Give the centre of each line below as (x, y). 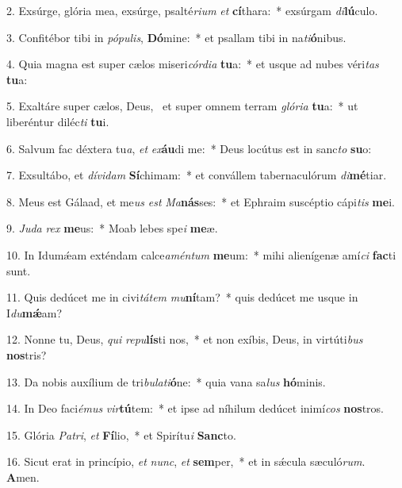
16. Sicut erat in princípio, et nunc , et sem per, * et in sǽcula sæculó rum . (186, 461)
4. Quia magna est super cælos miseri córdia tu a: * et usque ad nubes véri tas (193, 64)
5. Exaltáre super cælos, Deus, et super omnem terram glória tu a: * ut (182, 106)
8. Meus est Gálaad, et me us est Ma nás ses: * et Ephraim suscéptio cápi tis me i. (201, 201)
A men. (23, 476)
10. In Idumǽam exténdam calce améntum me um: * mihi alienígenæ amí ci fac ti (201, 254)
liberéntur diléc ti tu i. (58, 121)
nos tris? (27, 354)
